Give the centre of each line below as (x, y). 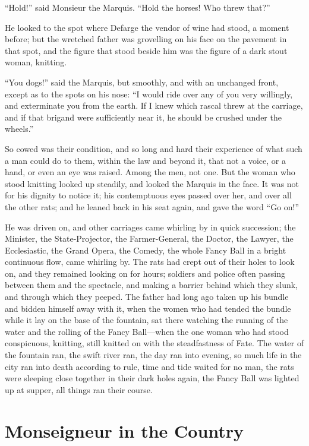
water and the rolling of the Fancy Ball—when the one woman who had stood (147, 331)
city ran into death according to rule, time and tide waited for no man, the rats (149, 366)
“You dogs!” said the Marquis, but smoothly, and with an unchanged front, (142, 82)
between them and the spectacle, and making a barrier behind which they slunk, (152, 285)
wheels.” (19, 129)
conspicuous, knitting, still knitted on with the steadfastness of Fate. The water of (154, 343)
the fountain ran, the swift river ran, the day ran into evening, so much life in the (153, 355)
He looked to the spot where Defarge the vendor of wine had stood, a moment (147, 27)
